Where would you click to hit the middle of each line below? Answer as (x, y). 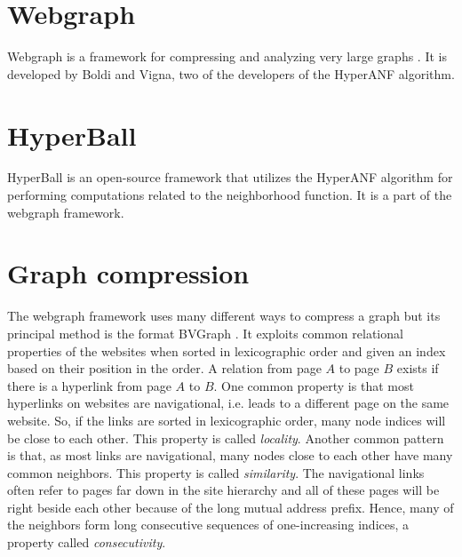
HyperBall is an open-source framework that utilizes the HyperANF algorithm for (230, 177)
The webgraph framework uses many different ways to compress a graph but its (224, 316)
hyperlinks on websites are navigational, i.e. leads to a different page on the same (228, 403)
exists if (418, 368)
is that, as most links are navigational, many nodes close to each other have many (230, 455)
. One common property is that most (314, 385)
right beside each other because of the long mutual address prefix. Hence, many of (231, 507)
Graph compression (128, 273)
